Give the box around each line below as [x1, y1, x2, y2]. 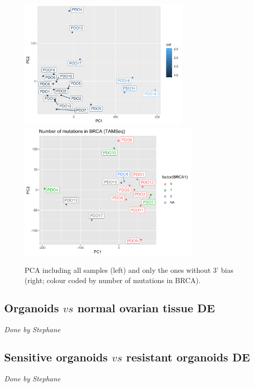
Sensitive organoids [4, 349, 108, 364]
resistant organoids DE [126, 349, 250, 364]
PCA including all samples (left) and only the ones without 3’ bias [25, 265, 234, 275]
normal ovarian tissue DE [77, 299, 215, 315]
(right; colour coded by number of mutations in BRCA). [25, 274, 201, 285]
